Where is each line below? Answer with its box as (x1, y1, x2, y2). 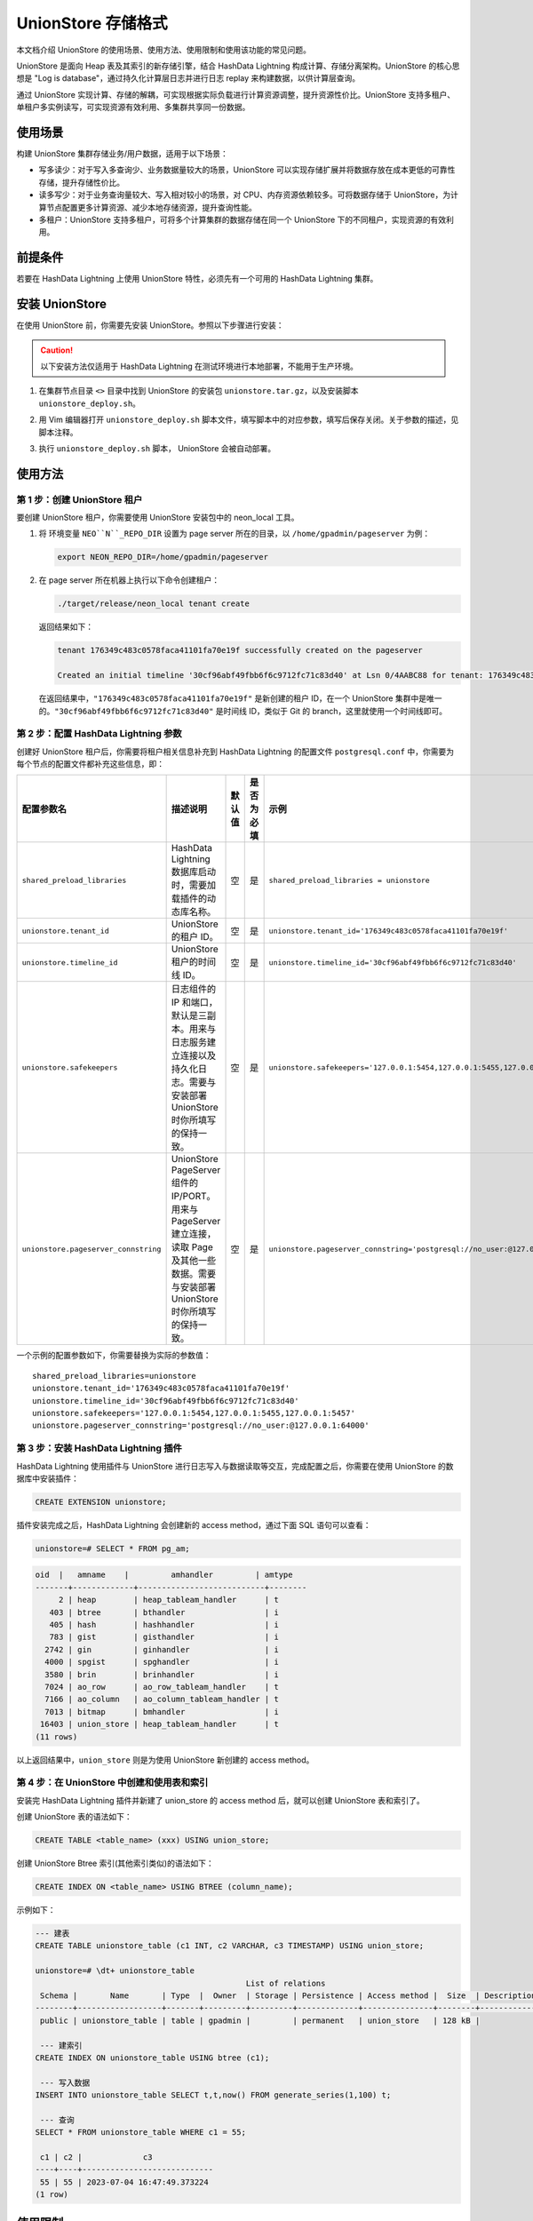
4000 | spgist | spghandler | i (44, 1657, 279, 1668)
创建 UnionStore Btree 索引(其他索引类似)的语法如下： (16, 1858, 214, 1869)
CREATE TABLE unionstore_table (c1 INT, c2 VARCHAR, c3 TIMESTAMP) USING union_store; (35, 1941, 425, 1951)
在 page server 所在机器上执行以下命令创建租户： (38, 575, 220, 585)
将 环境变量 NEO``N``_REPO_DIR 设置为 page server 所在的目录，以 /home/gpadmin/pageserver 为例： (38, 529, 431, 539)
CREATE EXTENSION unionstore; (35, 1497, 167, 1507)
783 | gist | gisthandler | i (49, 1632, 279, 1643)
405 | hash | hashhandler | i (49, 1620, 279, 1630)
